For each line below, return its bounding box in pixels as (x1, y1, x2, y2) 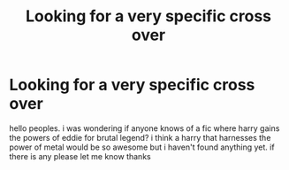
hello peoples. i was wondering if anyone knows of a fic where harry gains (9, 122, 280, 134)
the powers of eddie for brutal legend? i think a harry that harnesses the (9, 132, 271, 143)
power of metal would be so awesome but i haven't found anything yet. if (9, 142, 276, 152)
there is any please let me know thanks (9, 151, 152, 161)
